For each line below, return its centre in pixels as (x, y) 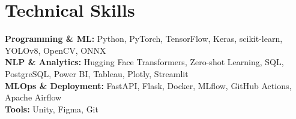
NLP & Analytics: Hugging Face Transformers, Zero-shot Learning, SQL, (144, 62)
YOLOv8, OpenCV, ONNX (56, 50)
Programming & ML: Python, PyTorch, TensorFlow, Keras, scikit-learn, (144, 39)
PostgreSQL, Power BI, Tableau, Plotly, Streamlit (97, 73)
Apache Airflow (33, 97)
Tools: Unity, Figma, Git (52, 109)
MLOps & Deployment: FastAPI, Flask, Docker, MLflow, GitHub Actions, (148, 85)
